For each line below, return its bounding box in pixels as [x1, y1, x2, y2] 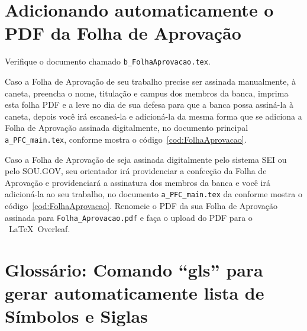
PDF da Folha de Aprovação [5, 21, 241, 45]
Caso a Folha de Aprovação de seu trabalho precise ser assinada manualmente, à [5, 75, 296, 87]
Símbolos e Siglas [5, 304, 148, 328]
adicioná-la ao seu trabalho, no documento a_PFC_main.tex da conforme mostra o [5, 188, 303, 200]
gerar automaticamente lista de [5, 281, 264, 305]
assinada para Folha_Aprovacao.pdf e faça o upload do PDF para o [5, 211, 253, 223]
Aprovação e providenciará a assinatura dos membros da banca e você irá [5, 176, 270, 188]
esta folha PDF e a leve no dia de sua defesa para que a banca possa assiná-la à [5, 98, 293, 111]
